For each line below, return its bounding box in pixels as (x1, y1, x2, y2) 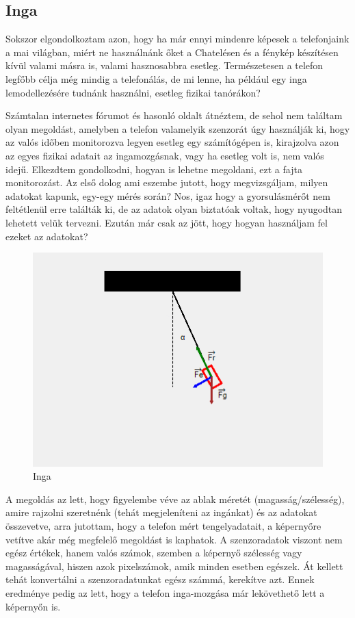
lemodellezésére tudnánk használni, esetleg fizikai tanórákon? (5, 85, 261, 99)
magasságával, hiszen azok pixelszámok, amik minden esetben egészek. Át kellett (5, 558, 343, 573)
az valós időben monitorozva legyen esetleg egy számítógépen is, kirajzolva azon (5, 135, 339, 149)
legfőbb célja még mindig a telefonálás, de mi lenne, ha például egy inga (5, 71, 307, 86)
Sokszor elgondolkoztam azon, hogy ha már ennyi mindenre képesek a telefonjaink (5, 31, 350, 46)
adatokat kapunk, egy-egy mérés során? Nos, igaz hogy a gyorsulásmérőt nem (5, 188, 330, 203)
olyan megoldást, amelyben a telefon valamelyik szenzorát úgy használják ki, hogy (5, 121, 350, 136)
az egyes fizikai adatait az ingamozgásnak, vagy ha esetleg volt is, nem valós (5, 148, 324, 162)
